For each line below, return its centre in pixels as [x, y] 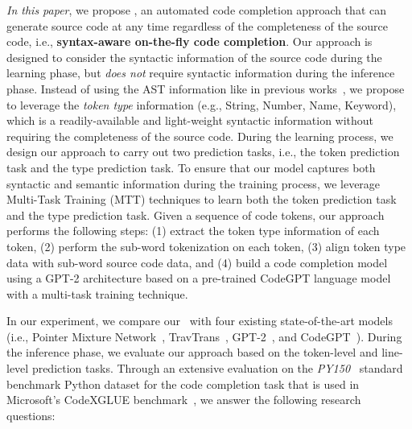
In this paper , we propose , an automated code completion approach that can [196, 10]
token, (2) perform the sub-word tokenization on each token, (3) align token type [206, 246]
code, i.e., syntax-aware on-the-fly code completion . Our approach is [190, 41]
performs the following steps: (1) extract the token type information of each [193, 231]
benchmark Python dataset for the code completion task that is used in [183, 384]
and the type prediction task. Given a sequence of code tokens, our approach [196, 214]
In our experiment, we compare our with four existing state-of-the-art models [200, 321]
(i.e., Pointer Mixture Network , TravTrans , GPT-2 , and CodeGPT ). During [204, 336]
